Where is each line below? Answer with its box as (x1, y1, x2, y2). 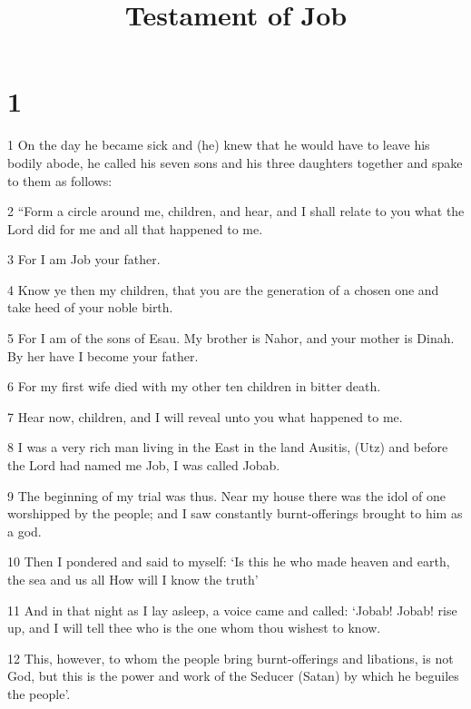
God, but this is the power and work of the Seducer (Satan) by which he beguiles (7, 666, 459, 685)
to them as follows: (7, 171, 113, 190)
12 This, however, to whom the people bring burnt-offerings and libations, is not (7, 648, 454, 667)
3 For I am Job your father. (7, 250, 161, 269)
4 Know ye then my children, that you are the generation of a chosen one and (7, 280, 439, 299)
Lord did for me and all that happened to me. (7, 219, 263, 238)
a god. (7, 521, 42, 540)
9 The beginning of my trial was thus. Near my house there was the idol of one (7, 486, 446, 505)
